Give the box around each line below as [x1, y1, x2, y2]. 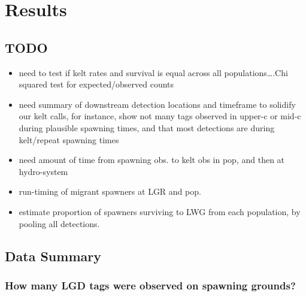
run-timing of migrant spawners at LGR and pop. [19, 185, 201, 198]
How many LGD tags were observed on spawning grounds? [5, 277, 296, 292]
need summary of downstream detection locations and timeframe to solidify [19, 98, 296, 110]
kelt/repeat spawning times [19, 133, 119, 146]
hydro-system [19, 165, 68, 177]
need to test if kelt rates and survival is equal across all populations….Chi [19, 66, 288, 78]
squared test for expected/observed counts [19, 78, 174, 90]
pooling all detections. [19, 217, 100, 229]
